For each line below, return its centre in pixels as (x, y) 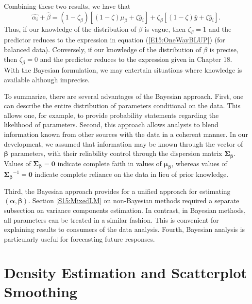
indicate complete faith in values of (109, 163)
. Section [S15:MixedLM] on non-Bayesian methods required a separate (134, 200)
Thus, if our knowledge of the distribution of (70, 28)
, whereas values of (199, 163)
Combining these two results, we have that (67, 6)
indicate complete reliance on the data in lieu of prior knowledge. (132, 174)
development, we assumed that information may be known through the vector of (124, 143)
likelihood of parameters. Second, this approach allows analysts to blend (111, 124)
